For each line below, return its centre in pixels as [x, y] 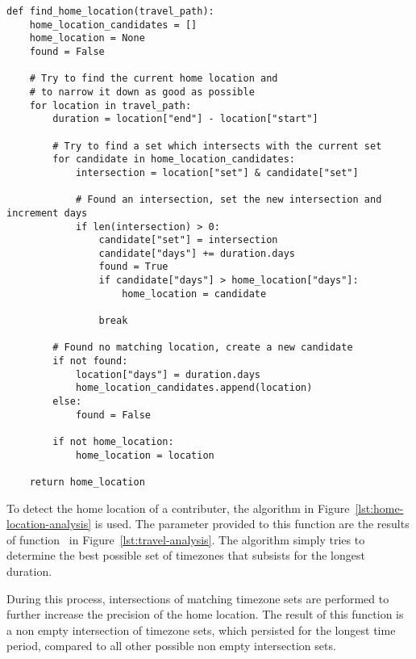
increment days [47, 213]
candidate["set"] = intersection [188, 240]
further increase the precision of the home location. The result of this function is [205, 614]
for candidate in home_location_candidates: [174, 160]
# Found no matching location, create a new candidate [203, 348]
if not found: [90, 361]
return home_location [87, 482]
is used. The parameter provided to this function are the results [252, 524]
